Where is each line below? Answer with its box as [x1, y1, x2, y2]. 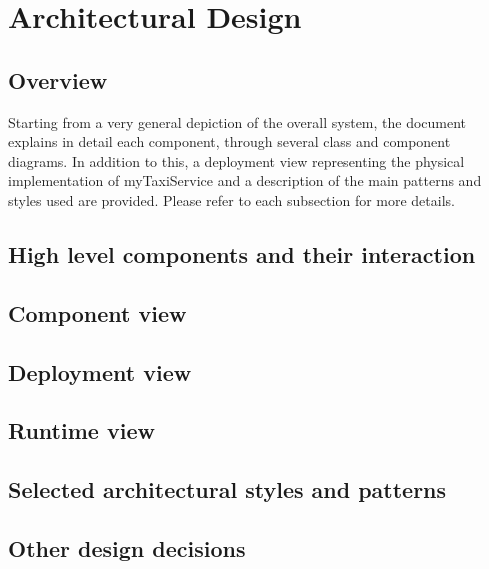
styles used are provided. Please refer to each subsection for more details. [8, 189, 455, 210]
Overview [8, 64, 108, 95]
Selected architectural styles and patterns [8, 474, 447, 505]
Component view [8, 297, 187, 328]
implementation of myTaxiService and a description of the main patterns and [8, 170, 482, 191]
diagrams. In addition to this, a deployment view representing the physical [8, 150, 465, 171]
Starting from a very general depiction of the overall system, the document [8, 111, 467, 132]
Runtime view [8, 415, 155, 446]
